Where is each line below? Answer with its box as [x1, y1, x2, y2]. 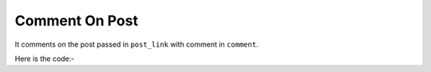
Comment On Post [14, 12, 139, 29]
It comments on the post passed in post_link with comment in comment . [14, 40, 259, 49]
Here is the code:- [14, 54, 75, 63]
